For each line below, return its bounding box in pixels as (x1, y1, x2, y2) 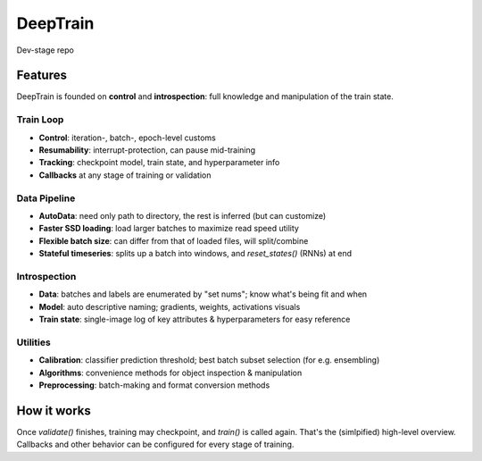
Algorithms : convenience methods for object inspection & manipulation (38, 367, 303, 378)
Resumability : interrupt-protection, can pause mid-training (38, 144, 256, 155)
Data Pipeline (16, 192, 76, 205)
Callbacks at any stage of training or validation (38, 170, 212, 180)
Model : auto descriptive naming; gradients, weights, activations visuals (38, 301, 301, 312)
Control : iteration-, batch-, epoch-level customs (38, 132, 216, 143)
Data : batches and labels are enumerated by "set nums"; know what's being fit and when (38, 289, 368, 299)
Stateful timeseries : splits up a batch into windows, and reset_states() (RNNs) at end (38, 248, 353, 259)
